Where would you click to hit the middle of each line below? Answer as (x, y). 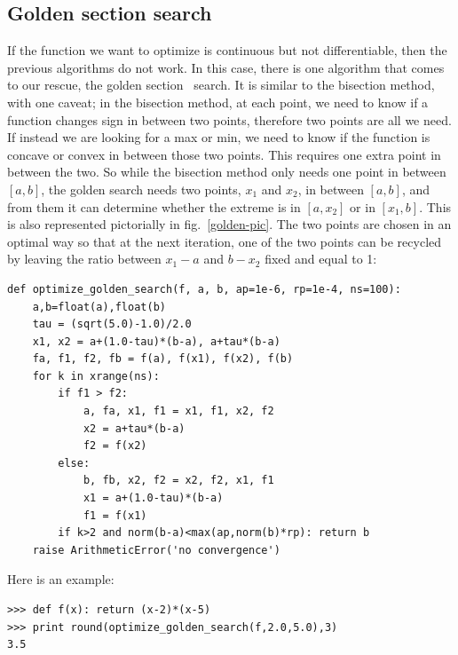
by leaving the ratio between (84, 259)
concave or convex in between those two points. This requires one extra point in (224, 154)
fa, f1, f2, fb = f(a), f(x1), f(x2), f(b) (163, 359)
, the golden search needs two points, (141, 189)
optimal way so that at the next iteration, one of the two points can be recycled (225, 241)
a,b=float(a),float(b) (99, 307)
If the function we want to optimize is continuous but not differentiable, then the (227, 50)
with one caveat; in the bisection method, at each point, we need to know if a (218, 102)
